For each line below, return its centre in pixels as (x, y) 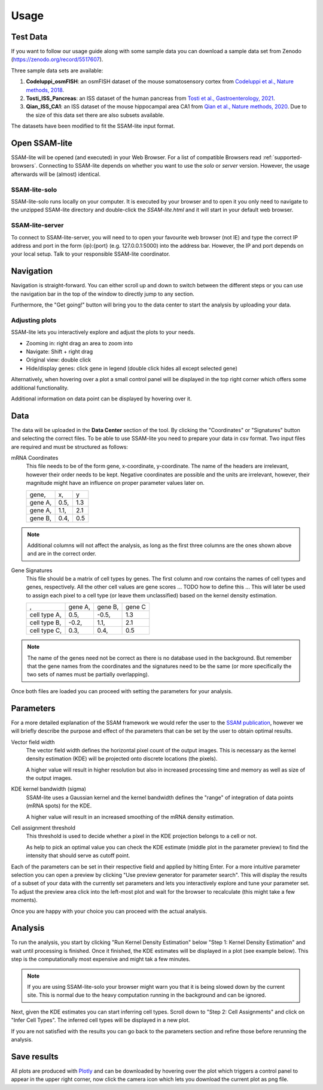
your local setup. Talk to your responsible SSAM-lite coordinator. (91, 254)
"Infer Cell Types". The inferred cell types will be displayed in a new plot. (100, 1020)
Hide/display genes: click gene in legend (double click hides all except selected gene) (132, 368)
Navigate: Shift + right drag (60, 351)
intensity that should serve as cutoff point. (78, 855)
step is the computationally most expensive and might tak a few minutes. (101, 959)
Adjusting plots (34, 320)
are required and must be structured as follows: (70, 447)
